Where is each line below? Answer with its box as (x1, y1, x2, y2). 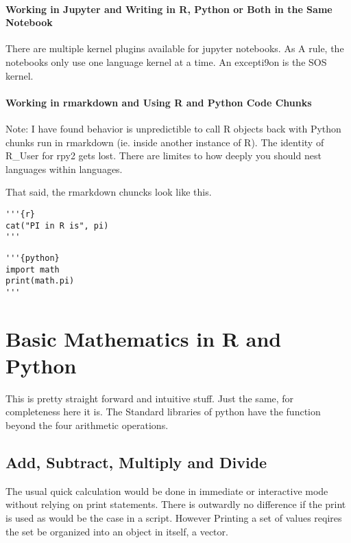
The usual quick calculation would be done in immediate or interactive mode (5, 483, 328, 498)
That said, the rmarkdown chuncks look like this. (5, 185, 212, 199)
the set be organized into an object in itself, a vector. (5, 524, 228, 538)
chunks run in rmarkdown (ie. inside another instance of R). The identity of (5, 135, 324, 149)
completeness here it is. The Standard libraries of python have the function (5, 404, 321, 419)
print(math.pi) (5, 276, 75, 286)
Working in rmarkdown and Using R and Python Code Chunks (5, 95, 312, 109)
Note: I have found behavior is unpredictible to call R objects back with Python (5, 121, 341, 135)
